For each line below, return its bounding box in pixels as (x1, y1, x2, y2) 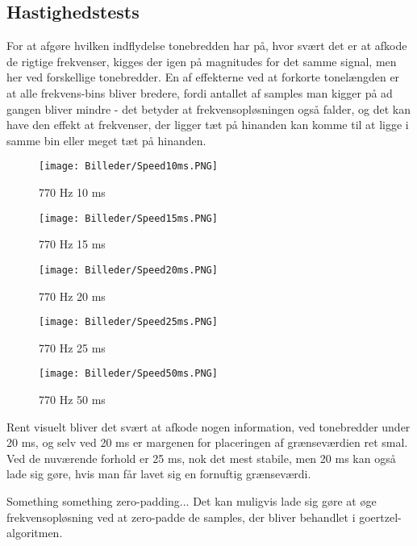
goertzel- (359, 508, 402, 525)
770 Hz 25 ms (39, 339, 106, 356)
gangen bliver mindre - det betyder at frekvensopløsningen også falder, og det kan (6, 100, 411, 117)
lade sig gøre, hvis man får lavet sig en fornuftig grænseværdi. (6, 465, 311, 482)
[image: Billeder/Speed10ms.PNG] (39, 160, 218, 173)
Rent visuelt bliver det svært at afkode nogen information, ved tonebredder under (6, 418, 411, 435)
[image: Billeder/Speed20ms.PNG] (39, 264, 218, 276)
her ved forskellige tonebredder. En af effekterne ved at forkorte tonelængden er (6, 69, 400, 85)
